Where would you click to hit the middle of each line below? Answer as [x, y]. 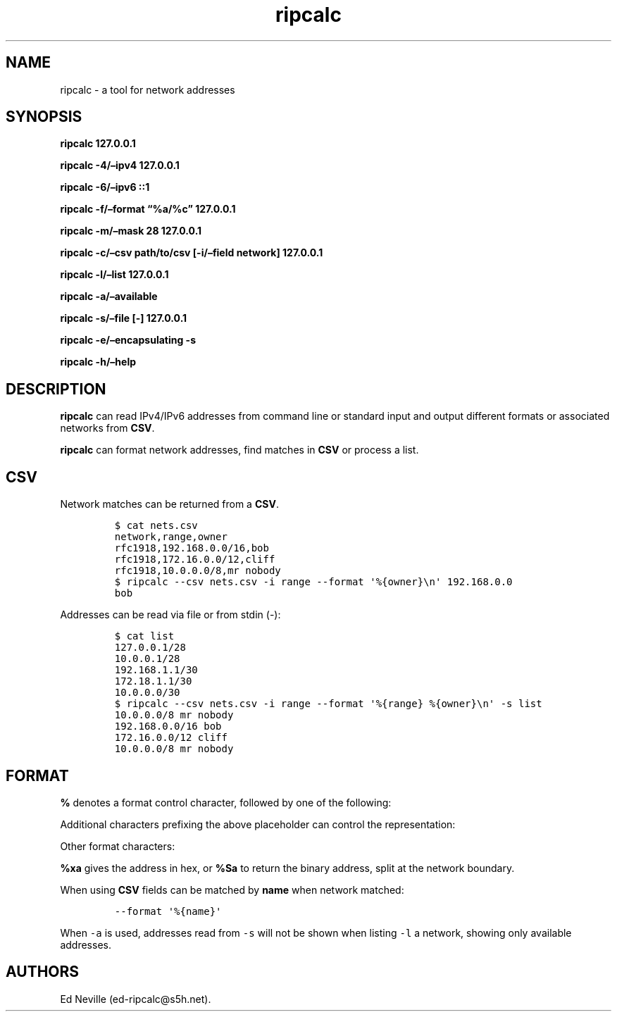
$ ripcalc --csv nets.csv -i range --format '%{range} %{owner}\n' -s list [328, 704]
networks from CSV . [107, 428]
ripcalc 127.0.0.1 [98, 144]
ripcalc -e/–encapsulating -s [128, 340]
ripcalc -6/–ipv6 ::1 [105, 187]
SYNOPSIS [44, 117]
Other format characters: [118, 846]
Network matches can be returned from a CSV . [169, 504]
